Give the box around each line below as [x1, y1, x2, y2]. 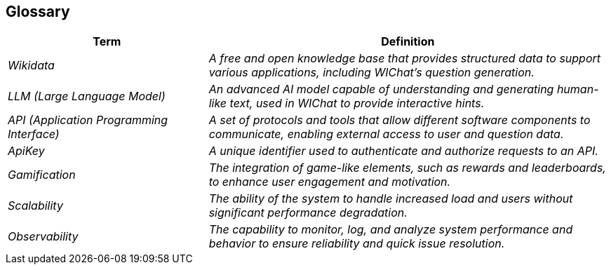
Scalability [8, 198, 63, 213]
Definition [381, 34, 435, 49]
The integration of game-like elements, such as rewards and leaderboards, [208, 161, 606, 175]
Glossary [6, 3, 70, 20]
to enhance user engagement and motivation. [208, 175, 451, 189]
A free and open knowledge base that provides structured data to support [208, 51, 601, 66]
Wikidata [8, 58, 55, 73]
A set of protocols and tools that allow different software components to [208, 113, 591, 128]
